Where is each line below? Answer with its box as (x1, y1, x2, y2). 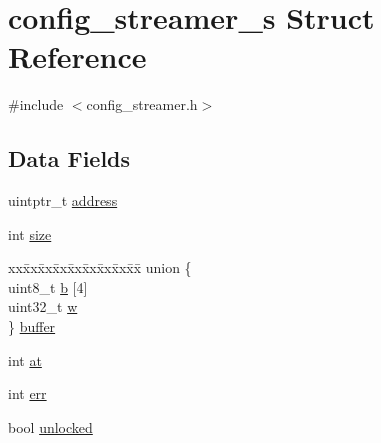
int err (8, 383, 47, 404)
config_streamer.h (86, 94, 198, 115)
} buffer (8, 316, 56, 337)
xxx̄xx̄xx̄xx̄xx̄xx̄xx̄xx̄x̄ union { (8, 257, 192, 278)
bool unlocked (8, 416, 93, 437)
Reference (8, 36, 147, 77)
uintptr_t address (8, 190, 118, 211)
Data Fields (8, 143, 131, 174)
